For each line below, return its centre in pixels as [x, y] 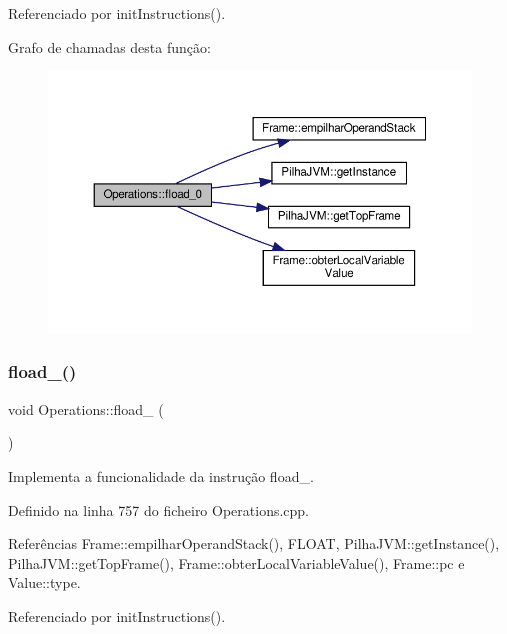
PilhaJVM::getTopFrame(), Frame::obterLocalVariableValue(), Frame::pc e [236, 562]
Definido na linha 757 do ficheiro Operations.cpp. [159, 509]
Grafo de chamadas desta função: [109, 46]
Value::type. [44, 582]
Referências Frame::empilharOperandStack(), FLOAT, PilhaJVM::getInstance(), [254, 543]
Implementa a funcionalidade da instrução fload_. [161, 475]
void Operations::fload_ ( [86, 408]
